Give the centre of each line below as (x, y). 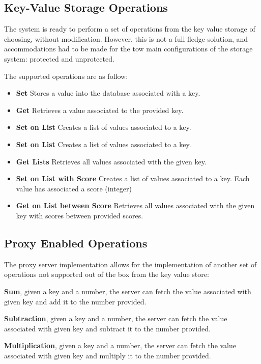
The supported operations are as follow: (66, 76)
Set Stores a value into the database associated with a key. (108, 93)
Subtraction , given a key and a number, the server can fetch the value (116, 318)
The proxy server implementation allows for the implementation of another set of (130, 264)
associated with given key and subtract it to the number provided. (107, 328)
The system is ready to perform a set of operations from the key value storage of (130, 29)
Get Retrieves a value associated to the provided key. (100, 110)
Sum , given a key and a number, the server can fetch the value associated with (128, 291)
